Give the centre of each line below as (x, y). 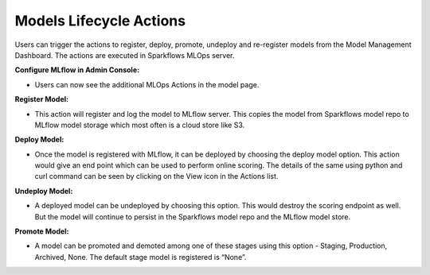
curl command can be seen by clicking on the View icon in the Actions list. (156, 176)
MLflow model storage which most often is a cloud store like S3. (140, 125)
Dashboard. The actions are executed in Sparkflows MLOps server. (125, 55)
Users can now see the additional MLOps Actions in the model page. (147, 84)
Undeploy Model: (44, 191)
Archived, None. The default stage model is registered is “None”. (141, 257)
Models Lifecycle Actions (100, 21)
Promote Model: (42, 231)
